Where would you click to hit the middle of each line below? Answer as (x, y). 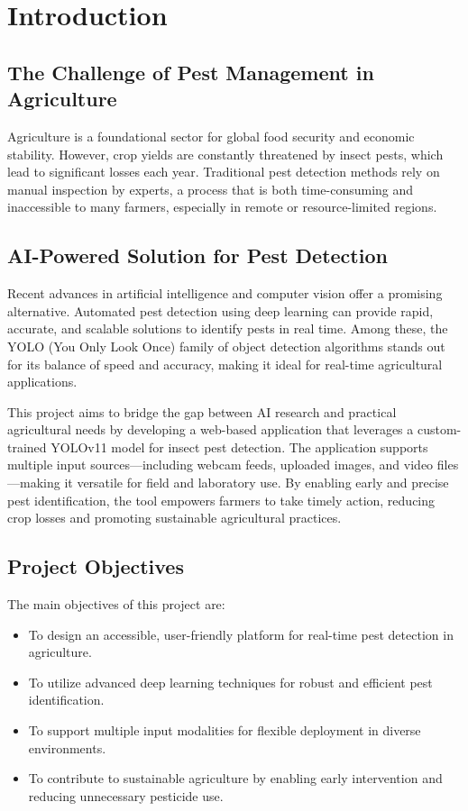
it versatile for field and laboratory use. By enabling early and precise (257, 483)
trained (27, 447)
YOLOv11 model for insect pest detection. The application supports (239, 447)
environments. (67, 747)
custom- (439, 429)
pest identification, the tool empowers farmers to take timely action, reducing (221, 500)
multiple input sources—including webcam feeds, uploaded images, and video (220, 465)
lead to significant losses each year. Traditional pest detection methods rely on (224, 172)
